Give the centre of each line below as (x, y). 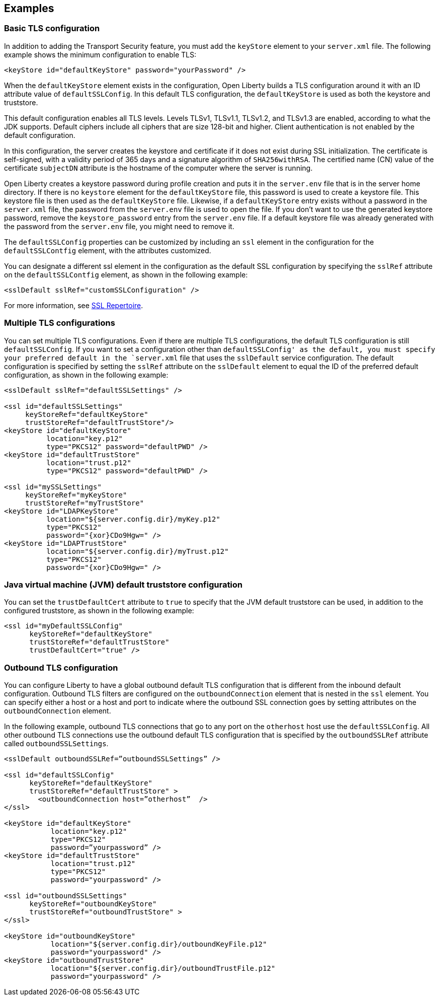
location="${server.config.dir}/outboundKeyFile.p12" (159, 944)
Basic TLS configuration (52, 28)
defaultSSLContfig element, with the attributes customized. (108, 250)
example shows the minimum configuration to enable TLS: (100, 54)
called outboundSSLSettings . (56, 744)
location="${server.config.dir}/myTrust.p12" (138, 551)
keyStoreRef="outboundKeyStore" (93, 904)
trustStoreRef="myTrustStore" (85, 503)
